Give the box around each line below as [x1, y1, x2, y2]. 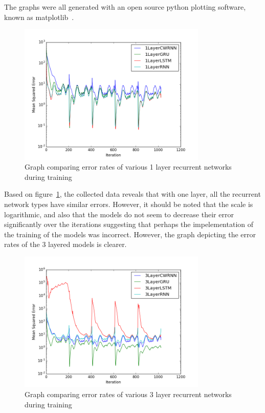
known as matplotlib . [4, 11, 74, 22]
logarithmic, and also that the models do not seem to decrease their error [4, 209, 234, 219]
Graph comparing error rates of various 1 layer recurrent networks [25, 161, 232, 172]
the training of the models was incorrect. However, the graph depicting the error [4, 229, 256, 239]
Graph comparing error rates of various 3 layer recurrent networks [25, 388, 232, 399]
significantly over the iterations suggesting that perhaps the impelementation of [4, 219, 254, 230]
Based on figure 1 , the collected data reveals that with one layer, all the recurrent [4, 189, 261, 199]
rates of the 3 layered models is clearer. [4, 239, 127, 250]
